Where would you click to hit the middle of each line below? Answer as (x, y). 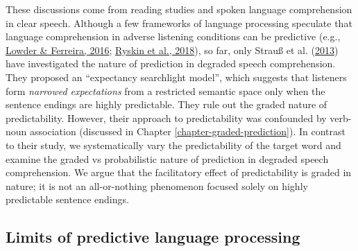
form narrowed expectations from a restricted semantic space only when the (165, 90)
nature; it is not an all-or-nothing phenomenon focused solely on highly (157, 185)
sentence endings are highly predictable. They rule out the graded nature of (167, 104)
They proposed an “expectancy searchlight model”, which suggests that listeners (176, 77)
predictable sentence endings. (67, 199)
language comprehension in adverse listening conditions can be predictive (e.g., (173, 36)
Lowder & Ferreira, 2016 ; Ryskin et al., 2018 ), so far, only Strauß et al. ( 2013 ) (172, 50)
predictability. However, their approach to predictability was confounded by (166, 118)
